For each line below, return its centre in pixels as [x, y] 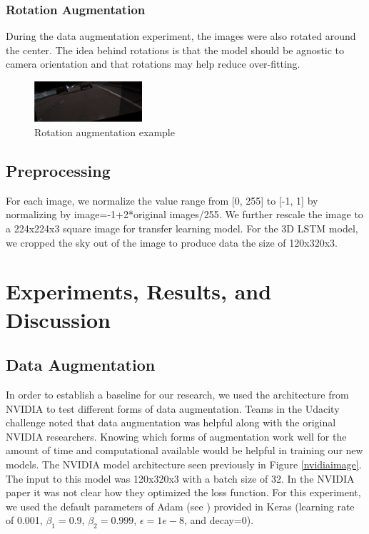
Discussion [58, 319]
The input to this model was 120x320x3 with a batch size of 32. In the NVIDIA [180, 478]
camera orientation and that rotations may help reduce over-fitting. [153, 64]
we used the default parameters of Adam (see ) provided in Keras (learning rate [180, 506]
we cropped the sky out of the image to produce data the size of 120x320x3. [172, 242]
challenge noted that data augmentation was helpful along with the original [171, 422]
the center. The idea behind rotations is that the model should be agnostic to [175, 50]
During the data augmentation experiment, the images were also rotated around [181, 36]
